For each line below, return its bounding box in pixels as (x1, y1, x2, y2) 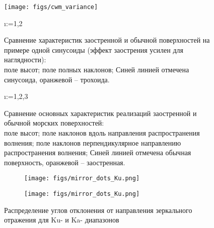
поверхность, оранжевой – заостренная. (4, 157, 125, 167)
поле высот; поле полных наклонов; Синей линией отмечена (4, 64, 189, 75)
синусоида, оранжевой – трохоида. (4, 74, 110, 84)
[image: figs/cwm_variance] (4, 4, 98, 11)
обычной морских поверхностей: (4, 118, 104, 128)
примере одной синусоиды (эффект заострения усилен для (4, 44, 183, 55)
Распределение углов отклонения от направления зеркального (4, 204, 192, 215)
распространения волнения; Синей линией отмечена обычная (4, 147, 191, 158)
